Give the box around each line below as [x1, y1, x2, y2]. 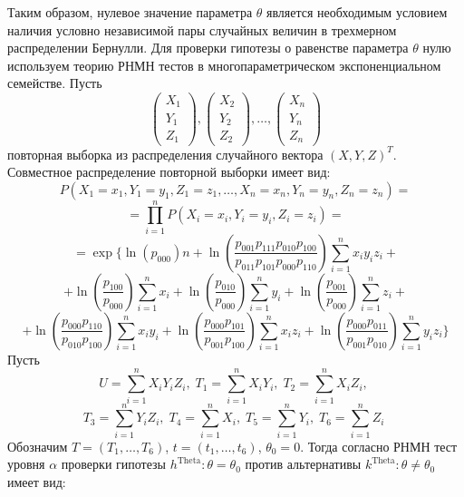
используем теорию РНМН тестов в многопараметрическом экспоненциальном [7, 55, 441, 74]
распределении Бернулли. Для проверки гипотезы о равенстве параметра [7, 38, 409, 57]
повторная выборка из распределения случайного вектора [7, 144, 324, 163]
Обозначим [7, 436, 68, 455]
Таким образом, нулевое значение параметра [7, 3, 253, 21]
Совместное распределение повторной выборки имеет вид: [7, 162, 331, 181]
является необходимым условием [266, 3, 448, 21]
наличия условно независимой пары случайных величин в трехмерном [7, 20, 397, 39]
